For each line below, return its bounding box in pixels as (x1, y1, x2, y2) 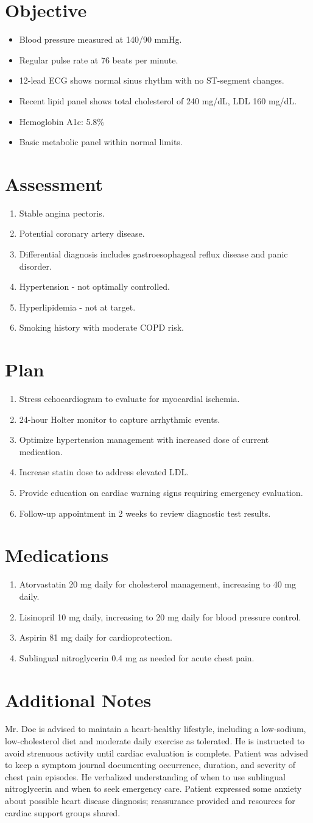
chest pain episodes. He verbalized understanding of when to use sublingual (5, 770, 286, 783)
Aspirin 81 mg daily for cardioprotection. (19, 631, 172, 644)
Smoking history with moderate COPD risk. (19, 321, 184, 334)
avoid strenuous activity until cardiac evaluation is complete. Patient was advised (5, 746, 309, 759)
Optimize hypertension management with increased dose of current (19, 433, 269, 446)
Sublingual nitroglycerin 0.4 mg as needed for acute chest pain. (19, 651, 255, 664)
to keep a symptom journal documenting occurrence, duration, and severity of (5, 758, 296, 771)
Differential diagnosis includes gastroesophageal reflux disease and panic (19, 248, 288, 260)
